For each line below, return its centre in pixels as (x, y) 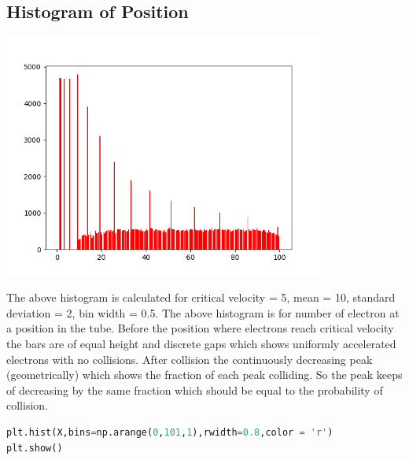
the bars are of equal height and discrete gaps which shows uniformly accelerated (201, 343)
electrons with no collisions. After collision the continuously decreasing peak (190, 359)
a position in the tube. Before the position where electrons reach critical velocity (200, 328)
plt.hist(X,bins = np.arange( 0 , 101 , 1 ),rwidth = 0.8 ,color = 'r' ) (170, 432)
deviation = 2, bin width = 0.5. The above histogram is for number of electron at (203, 312)
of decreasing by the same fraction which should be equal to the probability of (195, 390)
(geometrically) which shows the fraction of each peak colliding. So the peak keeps (204, 375)
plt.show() (35, 448)
